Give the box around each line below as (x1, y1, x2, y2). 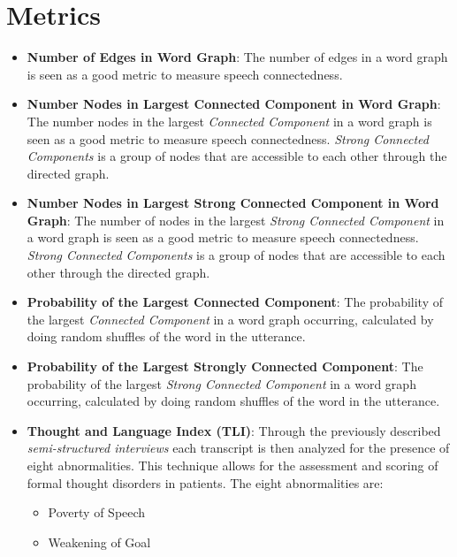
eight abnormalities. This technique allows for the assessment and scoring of (27, 456, 438, 474)
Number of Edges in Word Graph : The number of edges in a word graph (27, 48, 448, 66)
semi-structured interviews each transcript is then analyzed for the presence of (27, 439, 450, 457)
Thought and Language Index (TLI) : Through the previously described (27, 421, 441, 439)
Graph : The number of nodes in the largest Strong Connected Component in (27, 210, 445, 229)
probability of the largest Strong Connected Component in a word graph (27, 374, 416, 393)
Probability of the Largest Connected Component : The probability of (27, 293, 444, 311)
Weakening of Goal (48, 532, 151, 551)
